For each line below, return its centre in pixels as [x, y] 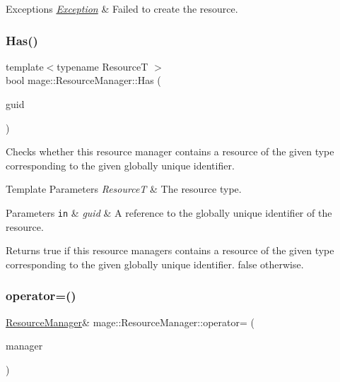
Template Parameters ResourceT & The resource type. [124, 189]
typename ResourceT [102, 66]
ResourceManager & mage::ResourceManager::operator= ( [130, 322]
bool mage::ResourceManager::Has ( [83, 80]
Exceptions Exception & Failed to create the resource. [122, 8]
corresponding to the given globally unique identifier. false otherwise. [155, 264]
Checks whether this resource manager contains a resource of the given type [170, 151]
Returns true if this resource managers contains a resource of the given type [170, 250]
